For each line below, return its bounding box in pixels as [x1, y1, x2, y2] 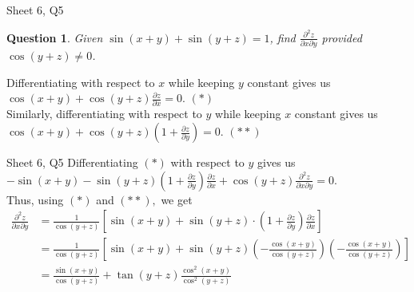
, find [269, 29, 296, 45]
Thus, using [6, 191, 64, 207]
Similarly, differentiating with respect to [6, 105, 202, 122]
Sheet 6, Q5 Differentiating [6, 154, 138, 171]
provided [321, 29, 362, 45]
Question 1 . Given [6, 29, 103, 45]
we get [161, 191, 193, 207]
